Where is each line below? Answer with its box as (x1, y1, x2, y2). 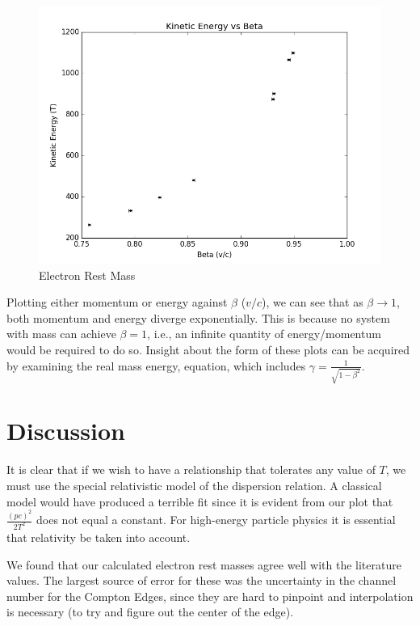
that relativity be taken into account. (6, 528, 191, 545)
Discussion (6, 414, 125, 447)
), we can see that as (261, 294, 363, 311)
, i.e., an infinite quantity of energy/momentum (147, 325, 381, 342)
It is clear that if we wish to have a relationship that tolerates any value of (6, 461, 376, 478)
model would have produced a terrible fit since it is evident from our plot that (6, 493, 393, 510)
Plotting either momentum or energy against (6, 294, 228, 311)
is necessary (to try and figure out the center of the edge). (6, 603, 294, 620)
